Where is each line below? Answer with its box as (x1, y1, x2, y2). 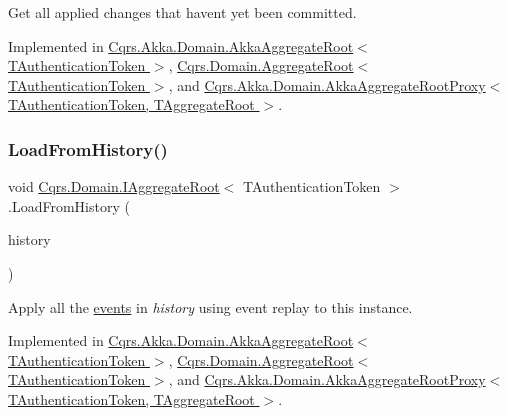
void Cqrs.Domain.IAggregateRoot (8, 176, 220, 197)
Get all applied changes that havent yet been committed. (8, 2, 357, 22)
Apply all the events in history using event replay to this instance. (8, 296, 413, 317)
